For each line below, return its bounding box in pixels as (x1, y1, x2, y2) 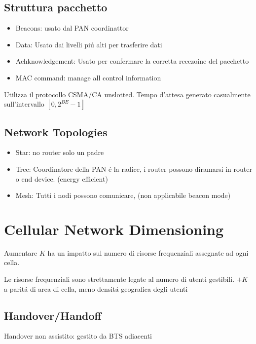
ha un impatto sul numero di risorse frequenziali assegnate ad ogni (47, 247, 249, 258)
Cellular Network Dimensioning (4, 219, 224, 239)
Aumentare (4, 247, 37, 258)
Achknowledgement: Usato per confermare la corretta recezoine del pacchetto (15, 56, 249, 66)
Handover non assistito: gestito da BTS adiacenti (4, 331, 152, 341)
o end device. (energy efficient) (15, 173, 108, 184)
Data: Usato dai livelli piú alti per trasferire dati (15, 39, 162, 49)
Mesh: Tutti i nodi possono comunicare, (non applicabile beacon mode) (15, 190, 231, 200)
